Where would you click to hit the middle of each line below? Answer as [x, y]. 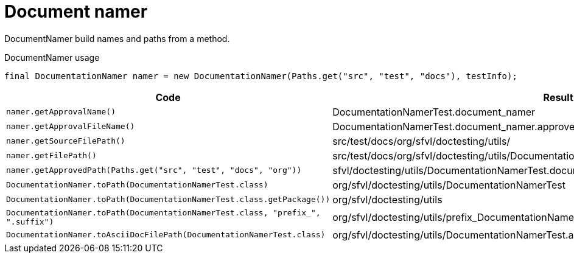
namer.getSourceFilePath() [66, 141]
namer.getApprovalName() [61, 112]
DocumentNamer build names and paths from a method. [117, 38]
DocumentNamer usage [52, 57]
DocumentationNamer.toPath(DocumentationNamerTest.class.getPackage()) [168, 200]
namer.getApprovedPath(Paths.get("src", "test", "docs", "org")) [154, 170]
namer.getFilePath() [51, 156]
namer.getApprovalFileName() [71, 127]
